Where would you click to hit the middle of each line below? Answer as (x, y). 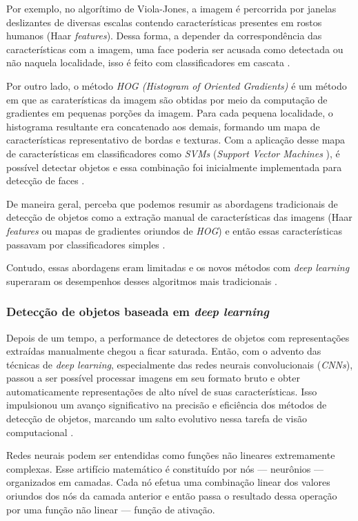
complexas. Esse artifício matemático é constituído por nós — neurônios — (165, 468)
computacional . (40, 432)
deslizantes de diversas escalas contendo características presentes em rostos (164, 22)
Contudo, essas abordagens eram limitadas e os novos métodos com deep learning (178, 267)
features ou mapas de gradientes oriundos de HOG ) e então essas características (174, 230)
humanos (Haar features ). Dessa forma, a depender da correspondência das (164, 36)
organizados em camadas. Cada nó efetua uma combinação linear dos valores (168, 482)
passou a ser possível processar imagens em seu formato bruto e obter (153, 378)
